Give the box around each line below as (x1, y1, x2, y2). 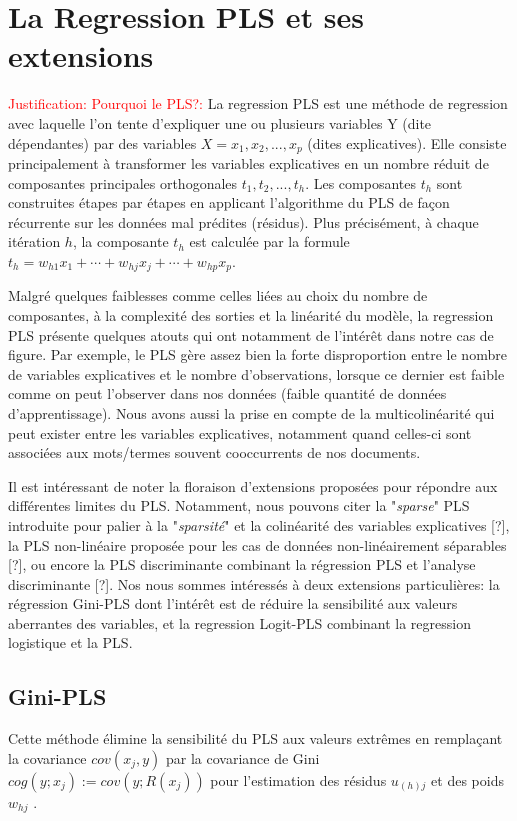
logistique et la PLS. (8, 632, 133, 653)
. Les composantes (305, 172, 416, 193)
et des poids (431, 769, 504, 790)
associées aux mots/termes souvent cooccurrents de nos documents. (8, 442, 421, 463)
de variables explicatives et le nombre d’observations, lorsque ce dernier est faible (8, 363, 505, 384)
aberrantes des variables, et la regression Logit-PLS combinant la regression (8, 612, 471, 633)
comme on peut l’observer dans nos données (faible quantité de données (8, 383, 447, 404)
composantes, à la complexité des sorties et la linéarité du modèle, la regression (8, 304, 494, 325)
